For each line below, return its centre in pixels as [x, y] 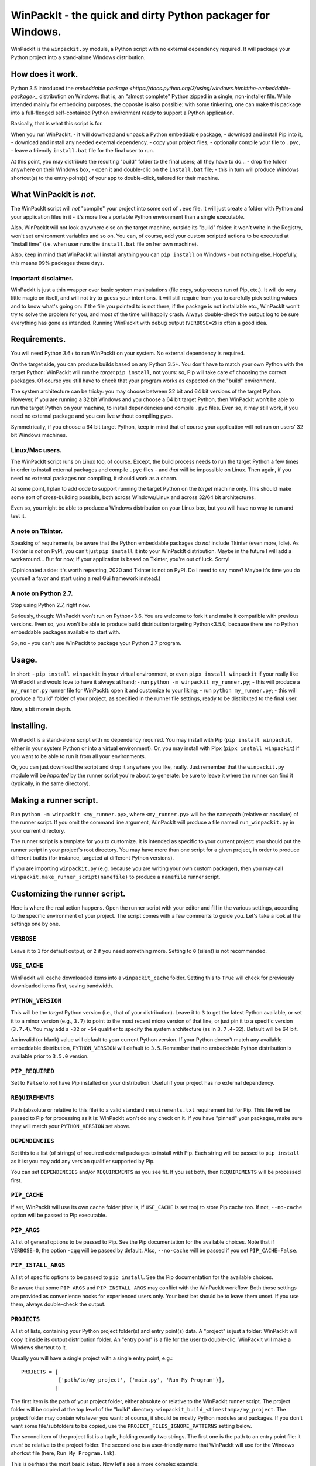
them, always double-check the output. [58, 1304]
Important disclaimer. [42, 278]
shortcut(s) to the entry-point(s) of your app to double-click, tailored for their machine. [115, 178]
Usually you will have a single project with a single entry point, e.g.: [92, 1358]
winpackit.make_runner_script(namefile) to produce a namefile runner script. [116, 877]
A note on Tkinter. [37, 531]
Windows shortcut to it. [39, 1347]
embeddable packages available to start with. [66, 632]
